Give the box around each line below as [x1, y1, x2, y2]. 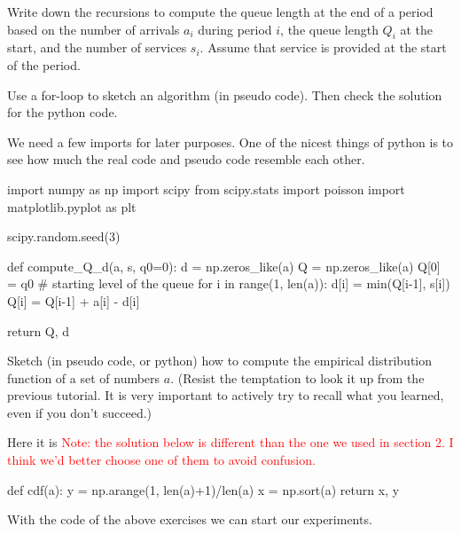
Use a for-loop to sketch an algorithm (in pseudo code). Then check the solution [7, 85, 442, 104]
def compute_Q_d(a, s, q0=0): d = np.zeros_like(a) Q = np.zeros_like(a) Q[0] [7, 256, 441, 275]
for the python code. [7, 103, 118, 122]
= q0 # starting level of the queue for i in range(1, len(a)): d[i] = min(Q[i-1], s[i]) [7, 274, 450, 293]
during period [198, 20, 272, 38]
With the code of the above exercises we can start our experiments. [7, 510, 372, 529]
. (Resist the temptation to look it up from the [170, 368, 425, 387]
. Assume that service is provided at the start [199, 38, 447, 57]
